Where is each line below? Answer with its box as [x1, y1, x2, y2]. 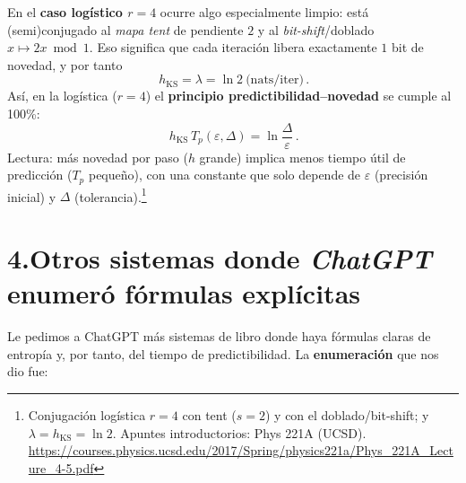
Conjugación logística [28, 406, 146, 425]
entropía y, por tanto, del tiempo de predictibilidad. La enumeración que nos [7, 344, 439, 363]
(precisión [374, 165, 428, 184]
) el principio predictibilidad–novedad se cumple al [145, 86, 452, 105]
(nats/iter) [246, 74, 304, 87]
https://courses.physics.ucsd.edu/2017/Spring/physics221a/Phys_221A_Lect [28, 441, 453, 460]
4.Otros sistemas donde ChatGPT [7, 240, 432, 277]
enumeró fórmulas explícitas [7, 275, 360, 312]
